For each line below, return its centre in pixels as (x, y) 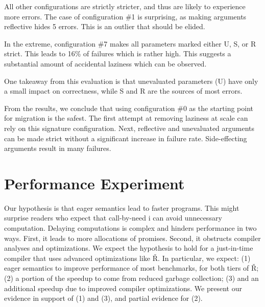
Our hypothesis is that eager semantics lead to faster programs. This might (122, 207)
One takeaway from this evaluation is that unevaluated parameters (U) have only (131, 81)
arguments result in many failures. (58, 148)
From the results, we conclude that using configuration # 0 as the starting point (129, 108)
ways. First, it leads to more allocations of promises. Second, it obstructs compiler (132, 238)
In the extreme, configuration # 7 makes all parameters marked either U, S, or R (130, 43)
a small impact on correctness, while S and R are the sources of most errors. (123, 91)
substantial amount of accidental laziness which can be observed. (105, 63)
